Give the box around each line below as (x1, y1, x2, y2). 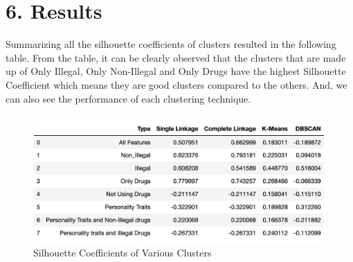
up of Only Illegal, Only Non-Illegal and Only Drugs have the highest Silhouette (6, 64, 346, 78)
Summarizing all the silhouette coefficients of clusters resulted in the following (6, 37, 336, 51)
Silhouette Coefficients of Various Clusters (33, 245, 212, 260)
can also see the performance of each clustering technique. (6, 91, 251, 105)
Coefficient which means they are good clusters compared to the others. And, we (6, 77, 347, 91)
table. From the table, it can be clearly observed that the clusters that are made (6, 50, 346, 64)
